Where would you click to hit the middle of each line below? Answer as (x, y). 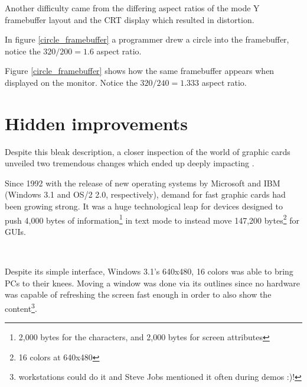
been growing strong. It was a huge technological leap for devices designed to (144, 206)
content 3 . (21, 307)
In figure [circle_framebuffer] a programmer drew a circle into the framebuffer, (147, 39)
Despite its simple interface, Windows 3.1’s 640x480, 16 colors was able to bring (149, 271)
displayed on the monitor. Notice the (71, 82)
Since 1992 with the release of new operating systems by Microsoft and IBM (143, 183)
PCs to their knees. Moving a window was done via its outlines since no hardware (153, 283)
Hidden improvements (97, 123)
